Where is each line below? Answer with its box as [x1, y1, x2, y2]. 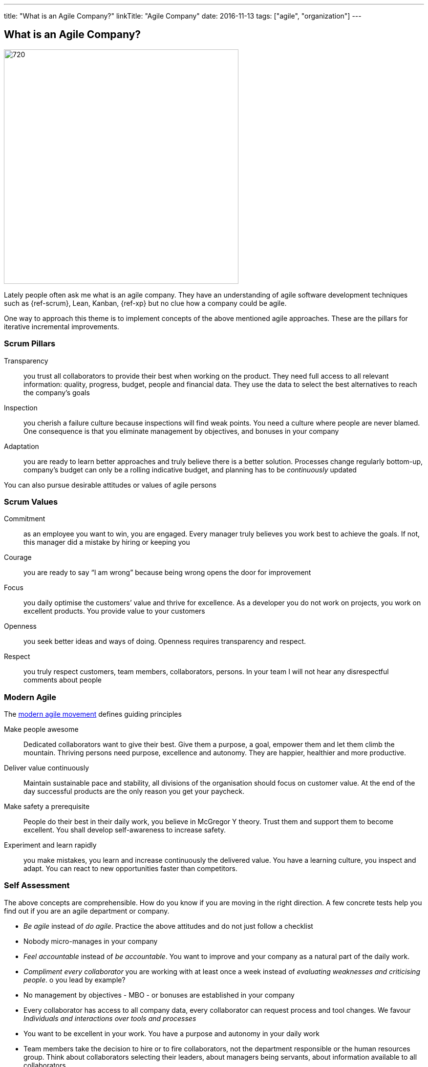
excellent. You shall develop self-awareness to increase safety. [23, 826, 226, 834]
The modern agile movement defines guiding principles [4, 710, 182, 719]
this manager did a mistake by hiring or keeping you [23, 538, 190, 547]
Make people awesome [4, 725, 79, 734]
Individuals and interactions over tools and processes [23, 1014, 196, 1023]
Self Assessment [4, 880, 70, 891]
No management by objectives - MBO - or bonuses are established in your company [23, 990, 295, 999]
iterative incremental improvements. [4, 322, 119, 331]
